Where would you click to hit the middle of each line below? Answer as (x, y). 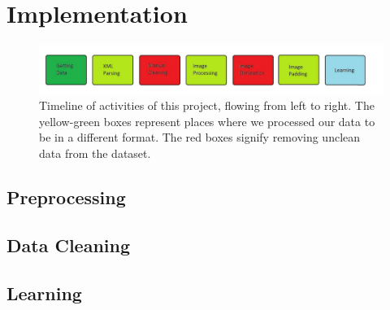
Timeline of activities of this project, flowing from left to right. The (207, 105)
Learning (44, 293)
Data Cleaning (68, 245)
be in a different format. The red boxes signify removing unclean (200, 137)
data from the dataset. (95, 153)
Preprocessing (66, 196)
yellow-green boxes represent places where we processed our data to (207, 121)
